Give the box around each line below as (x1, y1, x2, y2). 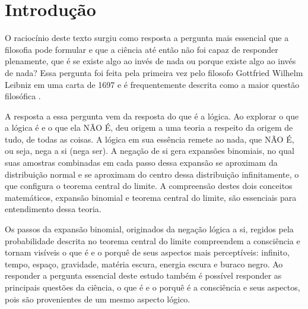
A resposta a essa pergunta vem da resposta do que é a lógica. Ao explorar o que (5, 109, 299, 122)
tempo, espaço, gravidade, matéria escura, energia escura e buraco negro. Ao (5, 257, 283, 270)
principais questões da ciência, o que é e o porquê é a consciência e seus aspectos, (5, 281, 300, 293)
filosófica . (5, 90, 41, 102)
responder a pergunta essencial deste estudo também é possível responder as (5, 269, 282, 282)
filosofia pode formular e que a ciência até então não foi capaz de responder (5, 43, 278, 55)
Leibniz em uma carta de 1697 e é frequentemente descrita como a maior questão (5, 78, 300, 90)
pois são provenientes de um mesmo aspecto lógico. (5, 292, 190, 305)
